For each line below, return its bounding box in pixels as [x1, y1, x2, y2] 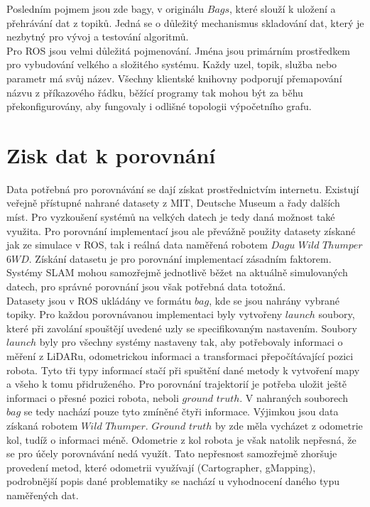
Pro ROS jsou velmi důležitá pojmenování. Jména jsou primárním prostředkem [6, 43, 351, 58]
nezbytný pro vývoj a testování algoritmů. [6, 29, 189, 44]
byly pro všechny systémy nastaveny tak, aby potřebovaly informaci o [39, 334, 343, 349]
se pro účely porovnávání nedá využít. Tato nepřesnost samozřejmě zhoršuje [6, 446, 337, 461]
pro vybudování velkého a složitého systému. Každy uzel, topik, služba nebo [6, 57, 337, 72]
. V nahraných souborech [239, 390, 348, 405]
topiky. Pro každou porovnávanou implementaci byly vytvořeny [6, 307, 283, 322]
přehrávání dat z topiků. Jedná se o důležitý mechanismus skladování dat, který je [6, 15, 364, 30]
